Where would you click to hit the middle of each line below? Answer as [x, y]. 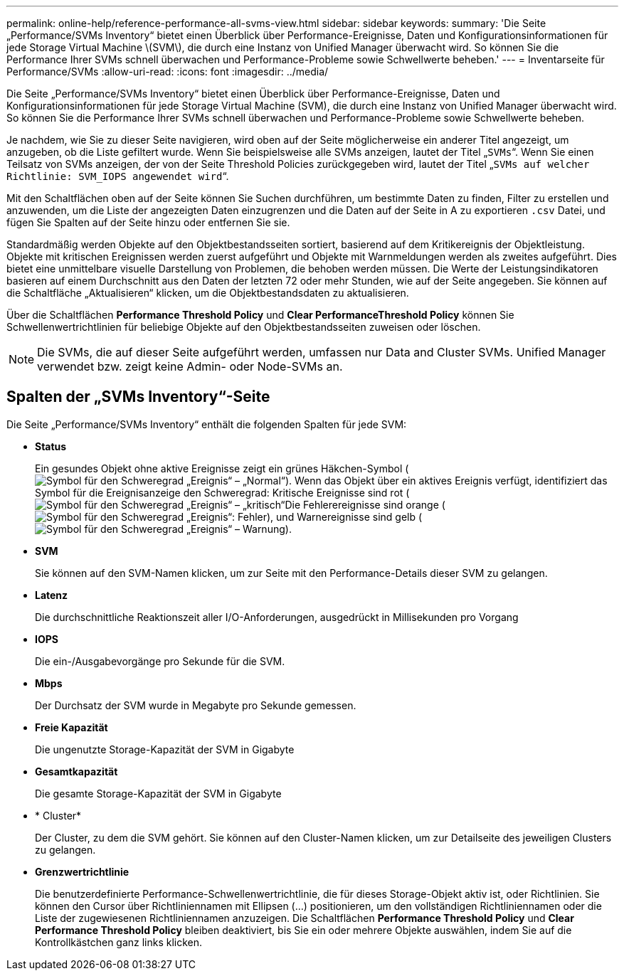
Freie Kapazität [72, 727]
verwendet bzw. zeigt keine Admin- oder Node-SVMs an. [190, 366]
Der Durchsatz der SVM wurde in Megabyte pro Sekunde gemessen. [196, 705]
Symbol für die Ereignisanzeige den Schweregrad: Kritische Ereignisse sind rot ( [222, 492]
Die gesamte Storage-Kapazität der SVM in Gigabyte [158, 793]
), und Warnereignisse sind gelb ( [345, 516]
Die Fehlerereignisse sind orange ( [365, 504]
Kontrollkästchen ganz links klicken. [119, 942]
